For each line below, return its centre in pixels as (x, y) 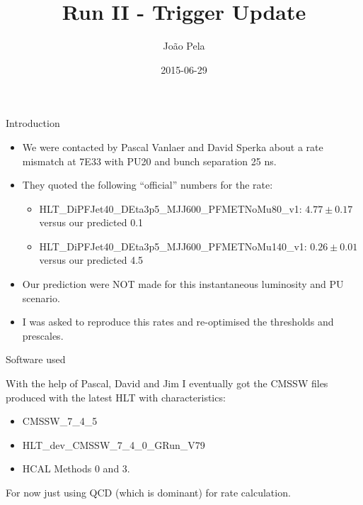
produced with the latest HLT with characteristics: (116, 397)
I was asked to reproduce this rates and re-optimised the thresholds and (178, 322)
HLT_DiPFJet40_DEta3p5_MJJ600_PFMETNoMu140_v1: (173, 246)
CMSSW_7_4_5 (60, 421)
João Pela (184, 46)
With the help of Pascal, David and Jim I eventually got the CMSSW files (167, 383)
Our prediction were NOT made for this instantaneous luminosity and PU (183, 284)
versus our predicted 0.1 (91, 222)
